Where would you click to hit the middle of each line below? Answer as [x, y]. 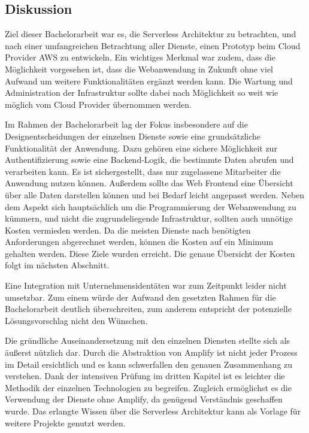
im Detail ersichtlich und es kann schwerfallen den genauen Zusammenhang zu [149, 364]
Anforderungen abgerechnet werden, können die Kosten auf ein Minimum [139, 242]
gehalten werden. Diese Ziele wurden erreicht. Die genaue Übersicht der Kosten [150, 253]
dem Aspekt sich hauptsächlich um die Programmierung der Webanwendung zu [151, 206]
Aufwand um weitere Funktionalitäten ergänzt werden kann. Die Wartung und [149, 81]
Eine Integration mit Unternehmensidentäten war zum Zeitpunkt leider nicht [146, 285]
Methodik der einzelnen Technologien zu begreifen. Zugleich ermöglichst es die [148, 387]
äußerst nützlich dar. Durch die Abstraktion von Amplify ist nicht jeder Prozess [151, 352]
